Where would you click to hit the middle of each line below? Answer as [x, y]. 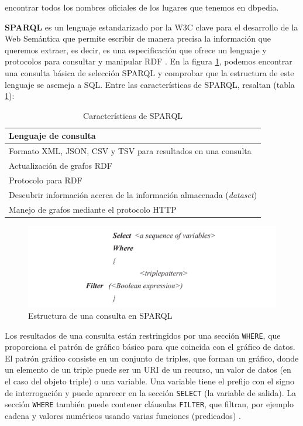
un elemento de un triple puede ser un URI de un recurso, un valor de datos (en [148, 369]
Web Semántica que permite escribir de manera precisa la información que [138, 38]
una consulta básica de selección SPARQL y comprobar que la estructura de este [149, 72]
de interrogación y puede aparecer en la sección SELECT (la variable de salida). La [151, 392]
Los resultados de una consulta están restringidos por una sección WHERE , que [143, 335]
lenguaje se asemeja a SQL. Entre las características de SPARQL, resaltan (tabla [150, 84]
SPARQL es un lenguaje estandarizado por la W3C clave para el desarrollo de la [151, 27]
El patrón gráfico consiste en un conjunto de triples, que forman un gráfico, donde [152, 358]
